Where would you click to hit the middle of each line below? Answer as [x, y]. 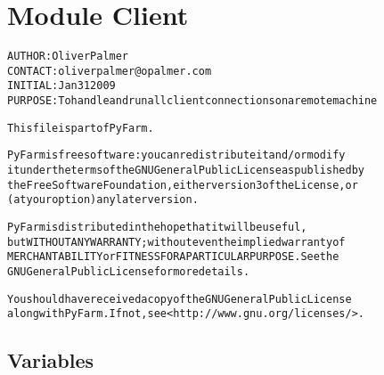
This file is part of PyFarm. [81, 128]
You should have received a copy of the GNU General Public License [180, 299]
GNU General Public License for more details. [129, 272]
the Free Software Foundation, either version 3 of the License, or [183, 185]
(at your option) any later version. [103, 200]
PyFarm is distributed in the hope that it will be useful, [157, 228]
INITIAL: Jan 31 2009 [61, 86]
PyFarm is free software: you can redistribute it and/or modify [176, 155]
